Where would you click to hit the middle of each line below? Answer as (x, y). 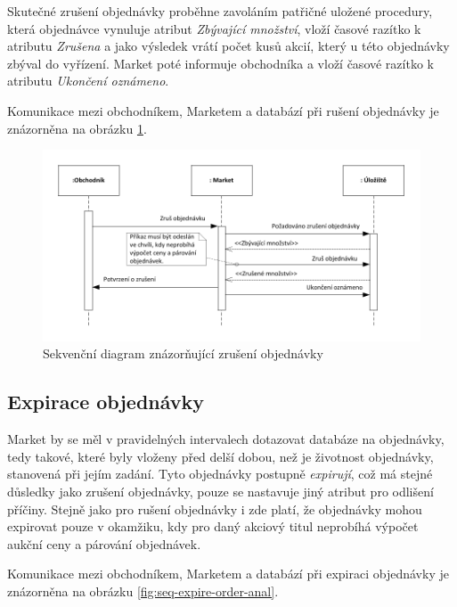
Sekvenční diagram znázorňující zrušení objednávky (183, 353)
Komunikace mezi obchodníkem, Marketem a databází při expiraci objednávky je (228, 574)
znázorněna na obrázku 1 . (77, 128)
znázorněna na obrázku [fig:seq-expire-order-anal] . (143, 591)
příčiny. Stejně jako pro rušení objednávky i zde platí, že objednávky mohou (215, 509)
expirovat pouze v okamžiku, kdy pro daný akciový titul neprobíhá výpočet (213, 526)
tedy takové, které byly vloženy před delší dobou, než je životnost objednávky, (220, 456)
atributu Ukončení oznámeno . (88, 81)
